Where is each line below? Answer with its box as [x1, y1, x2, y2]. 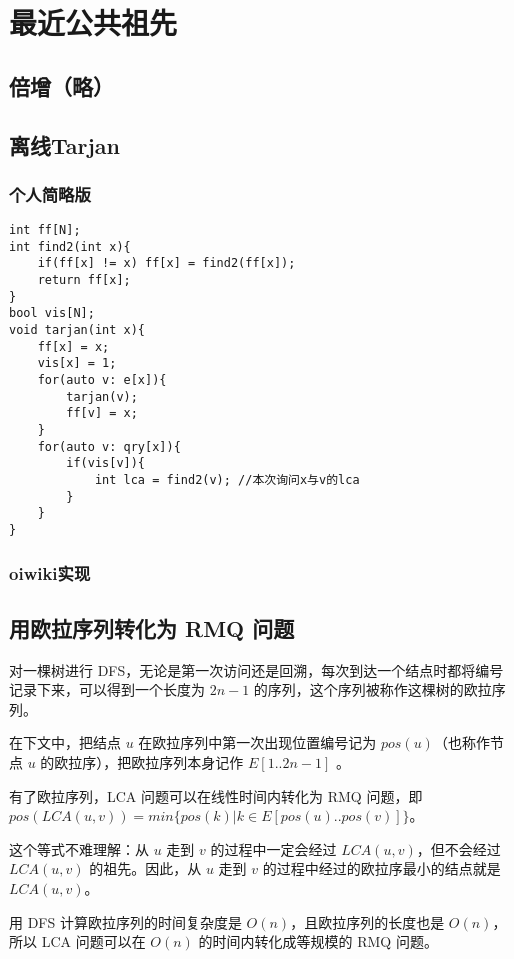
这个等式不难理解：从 [9, 838, 149, 859]
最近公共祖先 [9, 2, 178, 43]
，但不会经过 [416, 838, 501, 859]
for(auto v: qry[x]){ [37, 439, 181, 454]
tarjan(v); [66, 389, 138, 404]
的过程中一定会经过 [210, 838, 337, 859]
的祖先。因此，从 [89, 858, 202, 879]
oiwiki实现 [9, 560, 91, 585]
